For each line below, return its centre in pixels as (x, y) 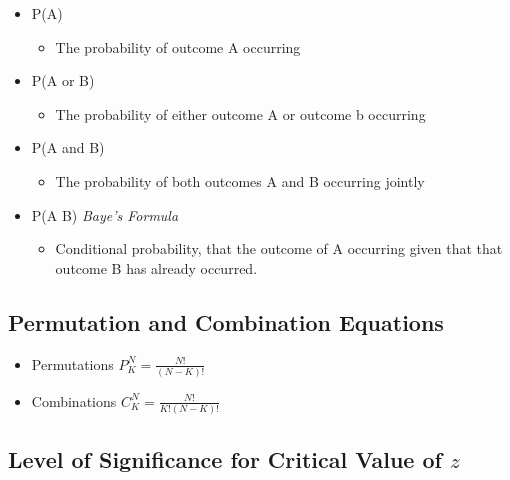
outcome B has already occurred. (156, 267)
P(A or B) (63, 80)
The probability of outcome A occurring (178, 46)
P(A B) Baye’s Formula (105, 214)
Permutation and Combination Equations (226, 321)
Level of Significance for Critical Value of (225, 458)
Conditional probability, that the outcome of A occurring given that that (279, 248)
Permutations (72, 363)
